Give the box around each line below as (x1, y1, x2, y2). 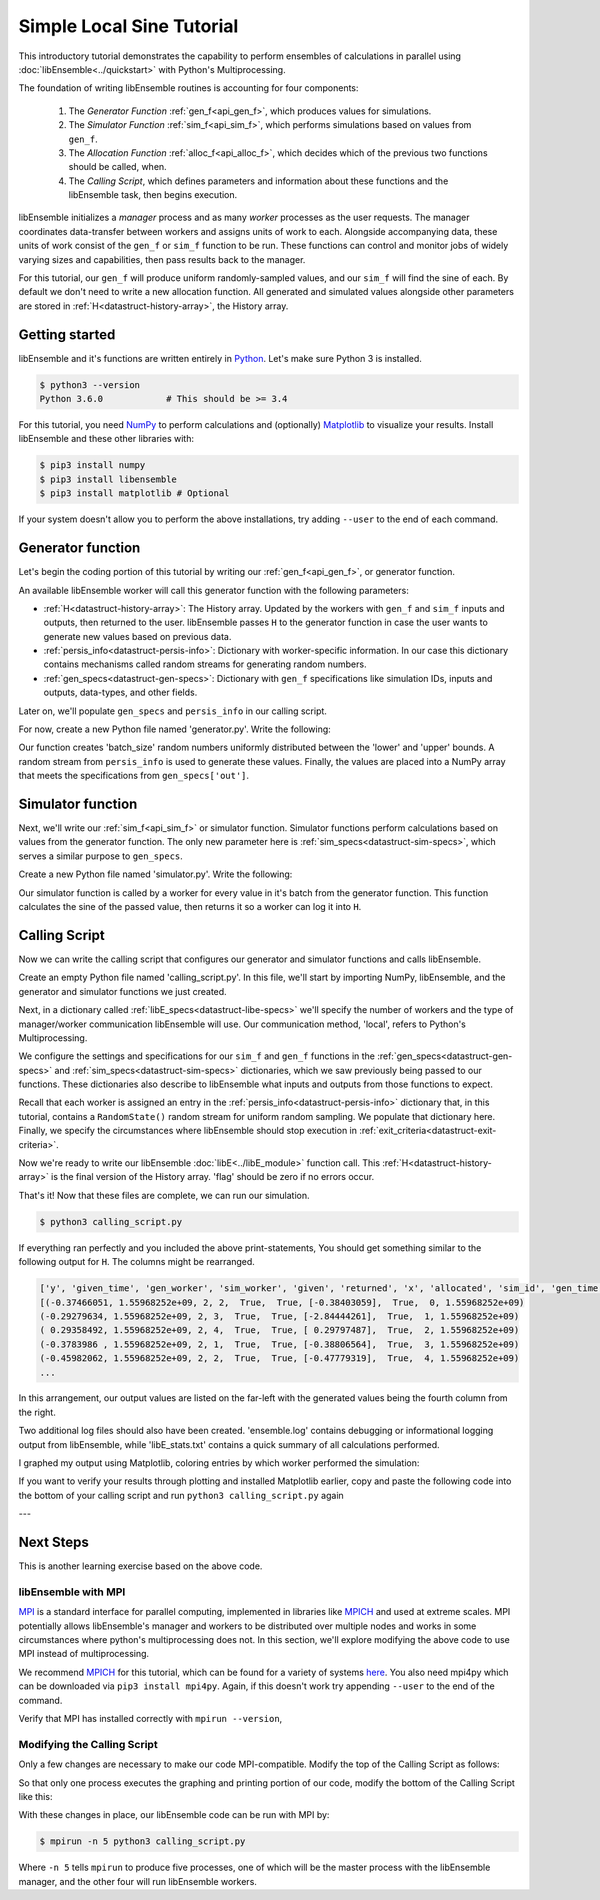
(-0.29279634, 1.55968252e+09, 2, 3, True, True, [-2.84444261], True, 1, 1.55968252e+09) (39, 1310, 520, 1322)
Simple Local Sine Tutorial (18, 15, 239, 37)
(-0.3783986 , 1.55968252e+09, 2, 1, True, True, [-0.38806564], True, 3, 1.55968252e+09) (39, 1338, 520, 1350)
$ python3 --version (39, 379, 140, 390)
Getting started (18, 326, 116, 343)
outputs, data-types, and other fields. (43, 686, 198, 699)
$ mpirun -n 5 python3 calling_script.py (39, 1836, 246, 1847)
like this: (18, 1790, 53, 1802)
